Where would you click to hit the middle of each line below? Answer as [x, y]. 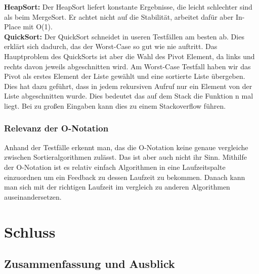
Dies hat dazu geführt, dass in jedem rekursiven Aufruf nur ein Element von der [128, 86]
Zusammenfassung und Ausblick [90, 264]
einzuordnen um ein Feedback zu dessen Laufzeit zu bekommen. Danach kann [125, 177]
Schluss [30, 231]
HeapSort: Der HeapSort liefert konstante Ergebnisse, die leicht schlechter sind [128, 7]
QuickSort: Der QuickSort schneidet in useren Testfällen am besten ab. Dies [124, 36]
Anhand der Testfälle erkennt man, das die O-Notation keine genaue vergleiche [126, 147]
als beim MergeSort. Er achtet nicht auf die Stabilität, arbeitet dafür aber [119, 16]
